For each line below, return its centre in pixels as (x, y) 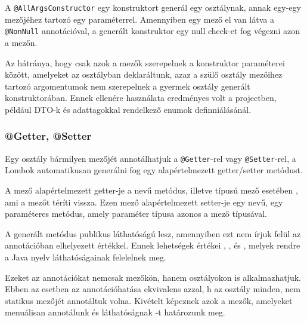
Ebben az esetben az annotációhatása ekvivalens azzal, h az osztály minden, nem (153, 289)
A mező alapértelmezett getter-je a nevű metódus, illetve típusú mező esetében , (151, 190)
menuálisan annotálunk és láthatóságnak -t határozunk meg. (115, 312)
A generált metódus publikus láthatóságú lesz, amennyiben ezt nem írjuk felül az (153, 233)
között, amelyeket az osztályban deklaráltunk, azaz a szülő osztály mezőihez (144, 74)
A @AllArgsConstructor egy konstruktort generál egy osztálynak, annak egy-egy (153, 7)
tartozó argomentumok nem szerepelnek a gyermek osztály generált (128, 86)
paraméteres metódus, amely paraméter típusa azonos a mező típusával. (136, 214)
